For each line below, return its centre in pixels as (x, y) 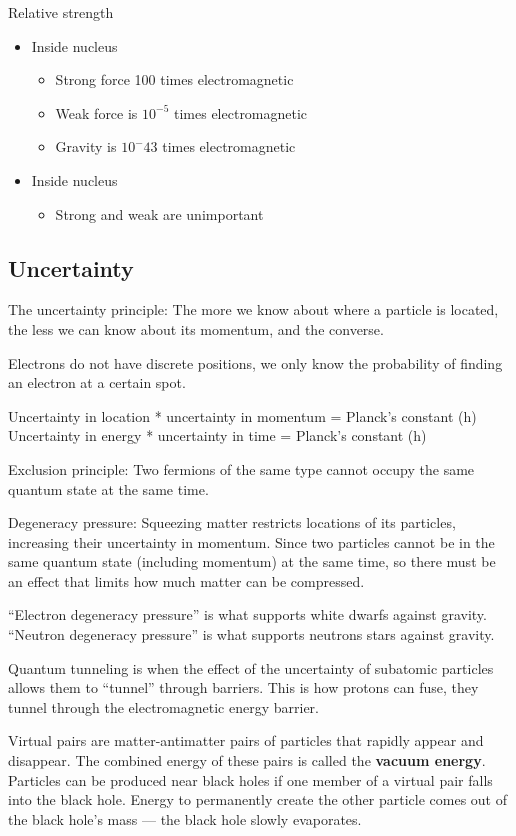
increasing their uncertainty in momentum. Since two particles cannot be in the (251, 541)
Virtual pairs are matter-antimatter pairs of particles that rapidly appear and (246, 740)
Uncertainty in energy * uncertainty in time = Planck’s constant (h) (217, 435)
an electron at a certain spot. (97, 382)
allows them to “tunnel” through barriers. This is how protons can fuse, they (243, 687)
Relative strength (61, 12)
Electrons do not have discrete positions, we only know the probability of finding (255, 362)
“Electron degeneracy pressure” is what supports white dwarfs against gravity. (247, 614)
